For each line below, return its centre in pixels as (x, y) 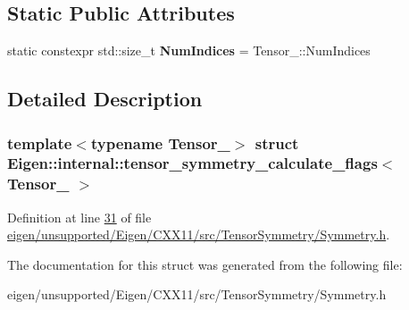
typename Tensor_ (160, 142)
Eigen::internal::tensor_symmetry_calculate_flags (192, 163)
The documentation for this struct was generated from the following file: (205, 264)
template (40, 142)
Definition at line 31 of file (79, 217)
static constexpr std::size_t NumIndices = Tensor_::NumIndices (189, 50)
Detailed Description (105, 99)
